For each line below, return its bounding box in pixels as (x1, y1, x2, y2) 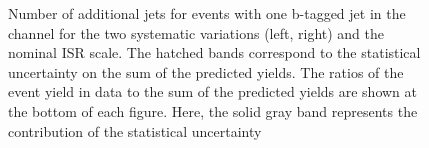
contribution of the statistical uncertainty (8, 120, 262, 141)
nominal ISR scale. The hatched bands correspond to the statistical (8, 42, 421, 63)
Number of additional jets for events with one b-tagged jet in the (8, 3, 406, 23)
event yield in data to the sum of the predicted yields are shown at (8, 81, 418, 102)
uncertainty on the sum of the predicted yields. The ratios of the (8, 61, 404, 82)
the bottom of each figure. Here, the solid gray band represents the (8, 100, 418, 121)
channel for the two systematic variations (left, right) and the (8, 22, 385, 43)
